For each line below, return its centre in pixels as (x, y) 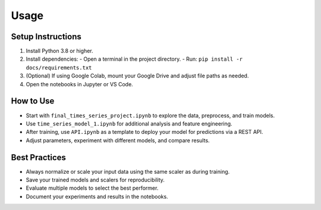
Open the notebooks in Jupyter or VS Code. (79, 84)
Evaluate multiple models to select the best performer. (92, 188)
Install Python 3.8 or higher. (59, 51)
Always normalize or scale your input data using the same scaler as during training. (128, 171)
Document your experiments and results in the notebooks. (97, 196)
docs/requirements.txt (59, 68)
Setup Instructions (46, 37)
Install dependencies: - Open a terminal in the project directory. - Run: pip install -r (134, 59)
